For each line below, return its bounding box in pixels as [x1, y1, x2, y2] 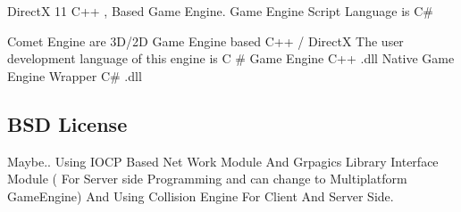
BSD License [7, 110, 128, 137]
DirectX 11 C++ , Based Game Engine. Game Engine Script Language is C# [7, 2, 433, 20]
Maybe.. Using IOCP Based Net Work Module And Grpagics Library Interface [7, 151, 439, 170]
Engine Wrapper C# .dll [7, 66, 142, 85]
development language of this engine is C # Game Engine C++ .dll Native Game [7, 49, 455, 68]
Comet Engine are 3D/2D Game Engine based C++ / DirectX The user [7, 31, 404, 50]
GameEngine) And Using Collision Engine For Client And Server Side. [7, 186, 394, 205]
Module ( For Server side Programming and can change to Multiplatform [7, 169, 407, 188]
